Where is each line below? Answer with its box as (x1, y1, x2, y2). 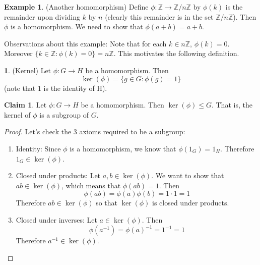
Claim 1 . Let (4, 99, 47, 110)
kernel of (4, 109, 31, 120)
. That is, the (211, 99, 252, 110)
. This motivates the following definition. (113, 48, 239, 59)
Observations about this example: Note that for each (4, 38, 167, 48)
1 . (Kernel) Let (4, 65, 51, 75)
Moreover (4, 48, 33, 59)
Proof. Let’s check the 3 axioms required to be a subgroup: (4, 126, 185, 137)
